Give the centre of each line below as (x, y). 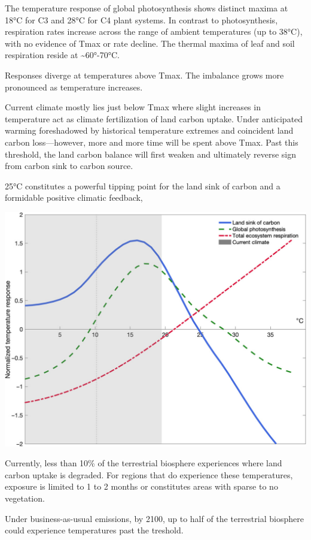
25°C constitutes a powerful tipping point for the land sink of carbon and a (143, 185)
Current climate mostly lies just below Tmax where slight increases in (133, 107)
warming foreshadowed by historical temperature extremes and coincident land (149, 130)
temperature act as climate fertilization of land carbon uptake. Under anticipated (154, 118)
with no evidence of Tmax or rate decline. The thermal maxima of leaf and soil (150, 43)
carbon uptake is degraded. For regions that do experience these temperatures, (149, 474)
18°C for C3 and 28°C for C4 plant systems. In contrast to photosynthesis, (141, 19)
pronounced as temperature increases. (74, 87)
